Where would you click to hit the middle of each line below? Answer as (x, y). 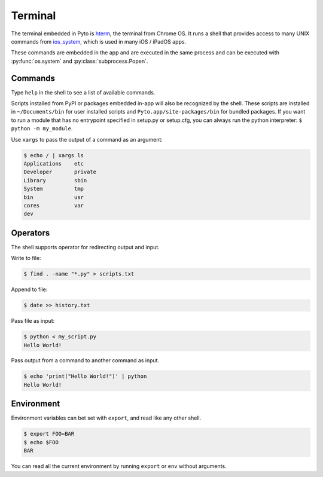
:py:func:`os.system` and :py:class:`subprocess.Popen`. (80, 61)
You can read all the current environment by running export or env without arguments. (119, 466)
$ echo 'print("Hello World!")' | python (85, 376)
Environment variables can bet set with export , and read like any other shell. (106, 418)
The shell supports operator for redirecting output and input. (85, 247)
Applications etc (54, 163)
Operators (31, 233)
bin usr (54, 197)
